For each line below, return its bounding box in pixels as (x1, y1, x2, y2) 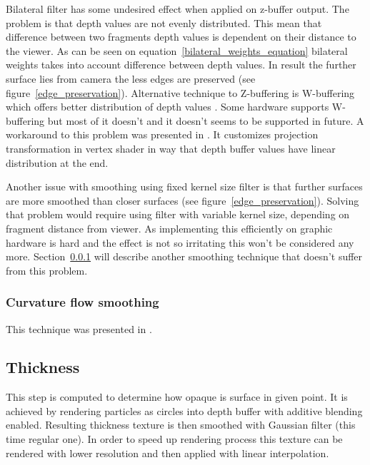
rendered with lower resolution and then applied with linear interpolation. (6, 445, 329, 460)
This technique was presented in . (6, 321, 152, 336)
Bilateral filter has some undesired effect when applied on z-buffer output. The (6, 1, 349, 16)
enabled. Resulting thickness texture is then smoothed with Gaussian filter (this (6, 417, 356, 432)
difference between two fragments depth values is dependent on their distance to (6, 29, 356, 44)
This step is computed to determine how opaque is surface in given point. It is (6, 389, 348, 404)
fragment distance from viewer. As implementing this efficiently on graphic (6, 220, 333, 235)
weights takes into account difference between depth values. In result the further (6, 57, 356, 72)
